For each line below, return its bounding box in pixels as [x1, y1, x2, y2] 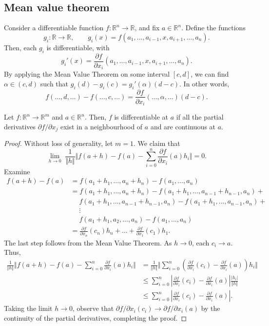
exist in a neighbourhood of [60, 121, 143, 131]
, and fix [134, 22, 160, 33]
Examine [4, 166, 30, 176]
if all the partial [176, 112, 224, 122]
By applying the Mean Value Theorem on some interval [4, 69, 170, 79]
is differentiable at [114, 112, 169, 122]
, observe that [73, 303, 114, 313]
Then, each [4, 42, 37, 52]
